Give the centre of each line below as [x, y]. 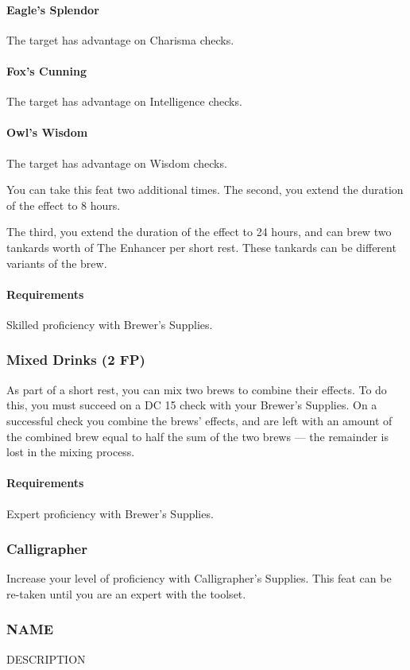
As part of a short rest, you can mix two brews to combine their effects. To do [197, 389]
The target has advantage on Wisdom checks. [117, 163]
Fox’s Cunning [47, 70]
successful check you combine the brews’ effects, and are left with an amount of [199, 420]
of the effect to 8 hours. [64, 205]
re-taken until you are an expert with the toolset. [126, 593]
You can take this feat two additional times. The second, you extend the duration [205, 190]
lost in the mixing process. [71, 452]
